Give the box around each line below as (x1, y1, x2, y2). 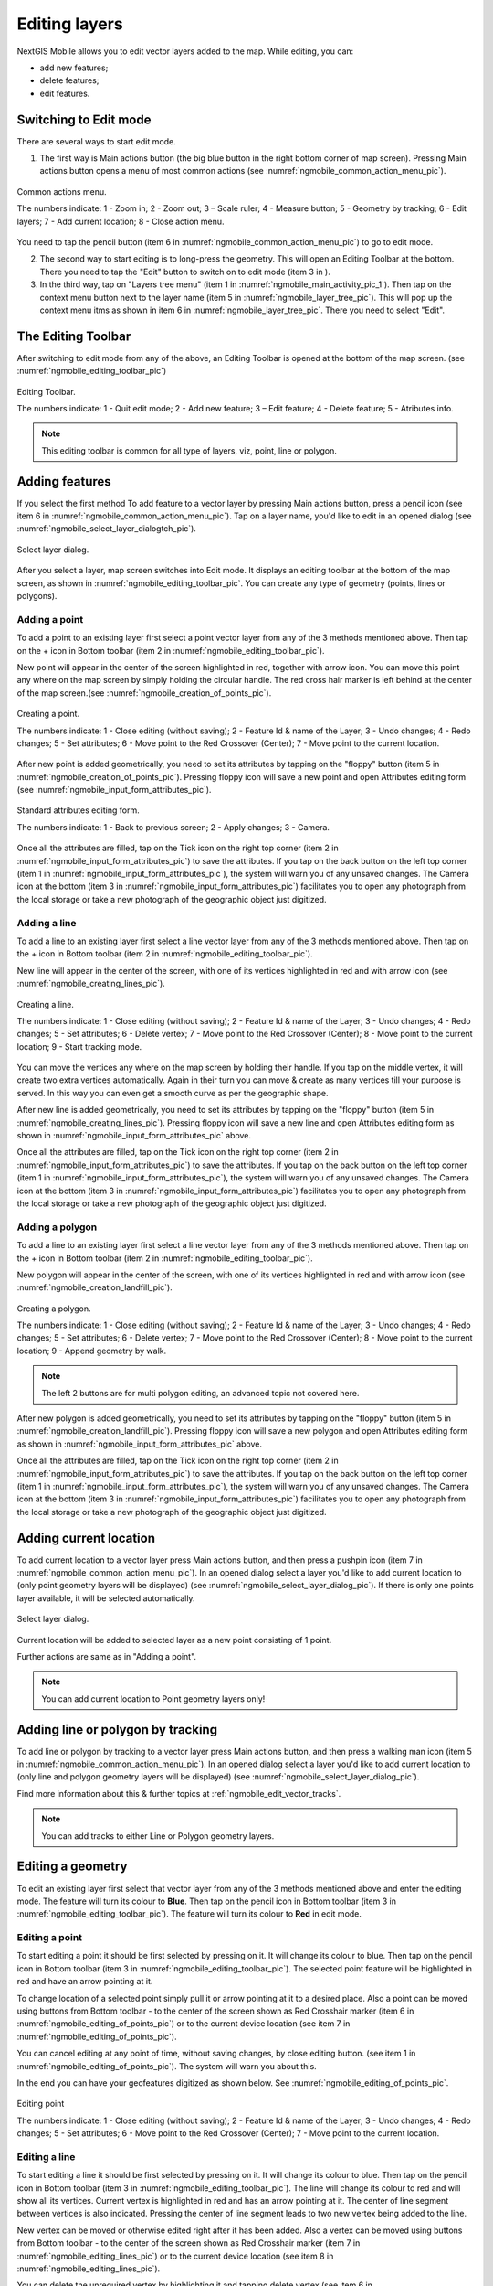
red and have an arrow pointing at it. (16, 1976, 153, 1987)
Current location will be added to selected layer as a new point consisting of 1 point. (16, 1634, 332, 1645)
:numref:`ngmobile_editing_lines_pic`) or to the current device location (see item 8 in (16, 2250, 334, 2261)
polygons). (16, 591, 58, 602)
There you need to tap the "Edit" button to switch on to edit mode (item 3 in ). (39, 266, 330, 277)
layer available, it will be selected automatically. (16, 1592, 195, 1604)
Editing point (16, 2099, 65, 2110)
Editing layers (16, 14, 123, 34)
